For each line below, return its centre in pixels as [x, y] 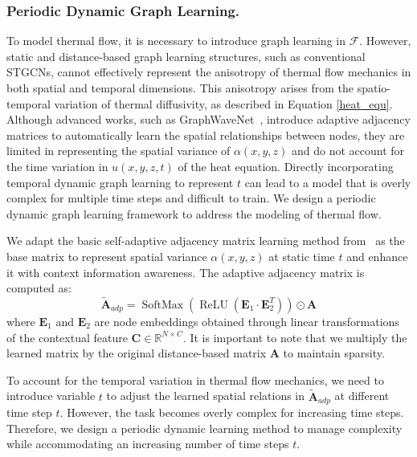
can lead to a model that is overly [328, 182]
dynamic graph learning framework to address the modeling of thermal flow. [194, 213]
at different [362, 396]
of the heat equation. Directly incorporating [286, 166]
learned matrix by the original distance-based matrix [137, 353]
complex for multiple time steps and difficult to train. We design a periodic [191, 198]
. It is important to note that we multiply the [295, 337]
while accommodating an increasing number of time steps [148, 444]
